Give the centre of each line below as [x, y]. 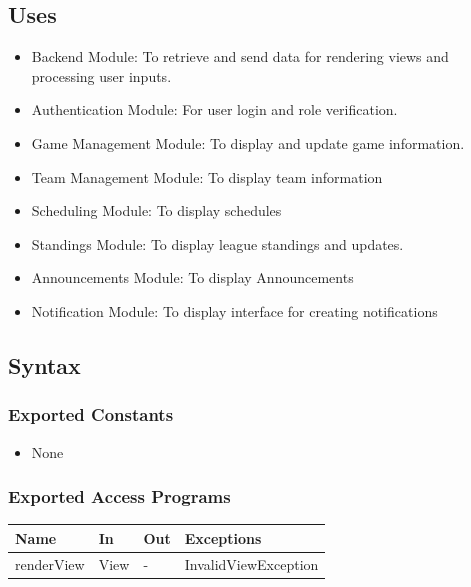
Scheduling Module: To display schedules [156, 210]
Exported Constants [91, 414]
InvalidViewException [251, 563]
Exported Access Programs [119, 496]
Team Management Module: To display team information [207, 176]
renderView [50, 563]
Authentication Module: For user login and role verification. [214, 109]
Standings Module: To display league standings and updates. [217, 243]
